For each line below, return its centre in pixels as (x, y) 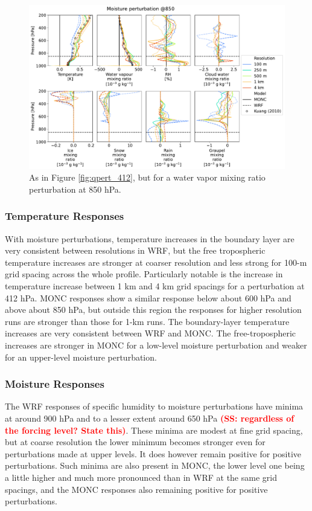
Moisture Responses (55, 384)
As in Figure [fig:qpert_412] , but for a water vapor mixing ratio (147, 177)
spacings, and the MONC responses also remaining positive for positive (136, 489)
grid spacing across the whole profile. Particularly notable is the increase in (144, 274)
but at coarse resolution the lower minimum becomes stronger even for (135, 442)
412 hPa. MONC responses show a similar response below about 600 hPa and (148, 297)
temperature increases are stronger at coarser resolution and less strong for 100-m (156, 262)
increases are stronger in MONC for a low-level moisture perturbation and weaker (156, 345)
